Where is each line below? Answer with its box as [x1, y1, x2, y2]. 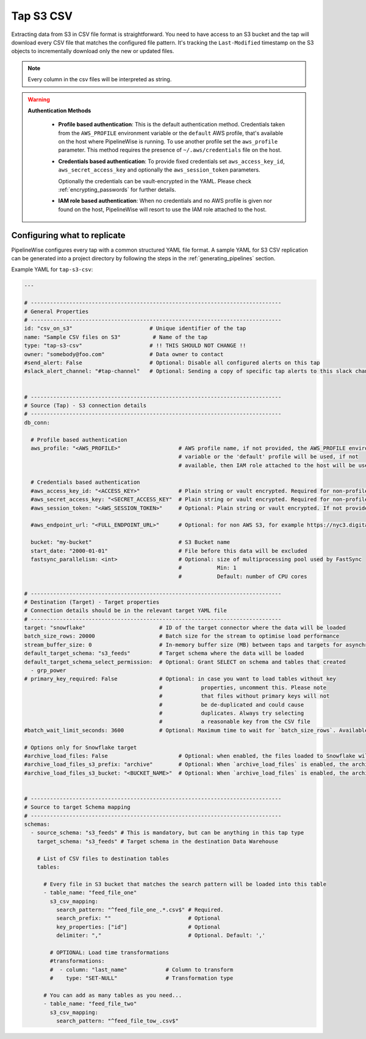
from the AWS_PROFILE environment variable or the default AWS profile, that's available [58, 129, 284, 137]
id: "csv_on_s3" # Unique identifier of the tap [24, 325, 246, 332]
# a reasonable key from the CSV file [159, 718, 310, 725]
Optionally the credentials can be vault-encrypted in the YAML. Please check [58, 177, 252, 184]
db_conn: [24, 419, 51, 426]
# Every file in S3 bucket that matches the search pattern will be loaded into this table [43, 880, 326, 888]
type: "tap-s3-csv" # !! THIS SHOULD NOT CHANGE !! [24, 342, 246, 349]
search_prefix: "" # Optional [56, 915, 221, 922]
